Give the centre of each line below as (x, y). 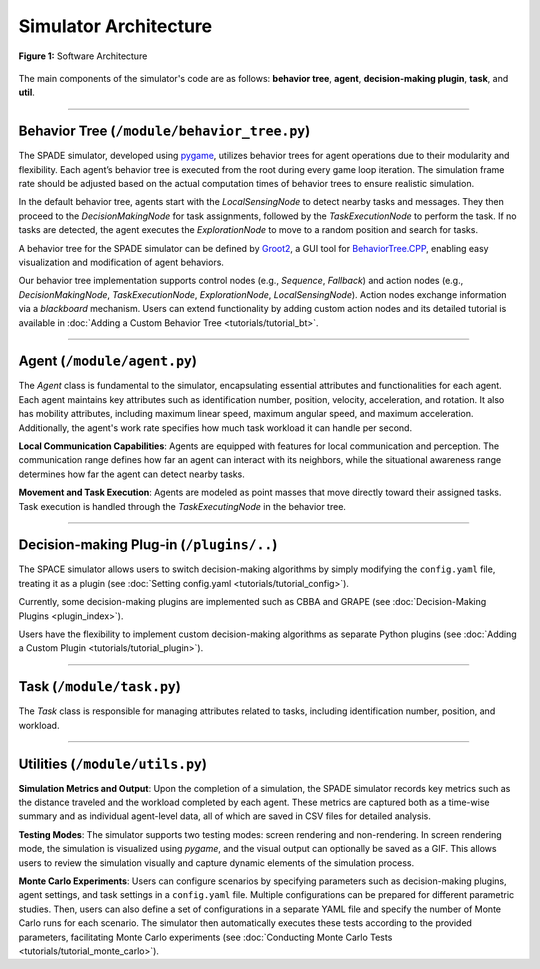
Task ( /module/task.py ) (100, 686)
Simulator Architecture (115, 26)
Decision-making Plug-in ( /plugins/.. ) (148, 545)
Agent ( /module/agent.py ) (107, 361)
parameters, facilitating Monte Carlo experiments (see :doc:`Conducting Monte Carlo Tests (205, 937)
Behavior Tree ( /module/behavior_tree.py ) (164, 131)
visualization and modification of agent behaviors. (121, 262)
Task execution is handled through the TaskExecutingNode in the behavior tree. (182, 506)
